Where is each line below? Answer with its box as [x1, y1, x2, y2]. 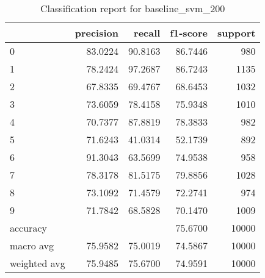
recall [134, 26, 161, 40]
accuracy [10, 221, 47, 235]
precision [74, 26, 118, 40]
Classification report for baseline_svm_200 [40, 1, 225, 15]
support [217, 26, 256, 40]
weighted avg [10, 256, 65, 270]
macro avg [10, 238, 54, 252]
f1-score [170, 26, 208, 40]
